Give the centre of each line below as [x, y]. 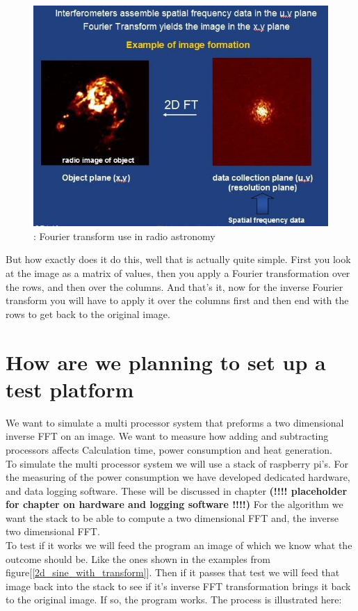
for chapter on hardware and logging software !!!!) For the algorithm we [174, 504]
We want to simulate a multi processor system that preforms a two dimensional [175, 422]
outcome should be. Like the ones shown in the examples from [138, 558]
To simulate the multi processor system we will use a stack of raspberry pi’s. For [177, 463]
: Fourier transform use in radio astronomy [124, 236]
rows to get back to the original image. [88, 314]
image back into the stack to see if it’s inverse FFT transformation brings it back [178, 586]
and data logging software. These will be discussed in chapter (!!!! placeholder [177, 490]
